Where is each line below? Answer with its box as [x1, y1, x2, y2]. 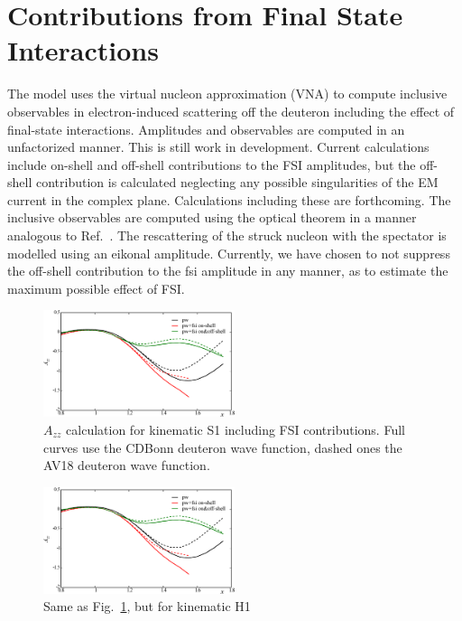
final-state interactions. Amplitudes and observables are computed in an [7, 119, 405, 138]
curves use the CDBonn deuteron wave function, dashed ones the [43, 438, 402, 456]
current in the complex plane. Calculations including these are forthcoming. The [7, 190, 451, 209]
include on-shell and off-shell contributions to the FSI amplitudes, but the [7, 155, 416, 174]
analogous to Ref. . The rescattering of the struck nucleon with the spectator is [7, 226, 447, 245]
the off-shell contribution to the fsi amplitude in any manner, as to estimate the [7, 261, 448, 280]
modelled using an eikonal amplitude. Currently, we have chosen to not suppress [7, 243, 450, 262]
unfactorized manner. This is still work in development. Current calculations [7, 137, 430, 156]
